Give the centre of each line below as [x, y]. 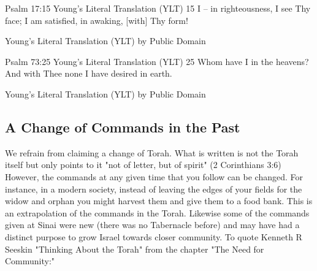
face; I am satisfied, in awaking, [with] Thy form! [97, 20]
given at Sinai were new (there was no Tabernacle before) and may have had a [152, 225]
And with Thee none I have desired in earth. [89, 73]
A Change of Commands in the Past [123, 127]
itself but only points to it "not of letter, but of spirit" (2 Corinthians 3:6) [143, 165]
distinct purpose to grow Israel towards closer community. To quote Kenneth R [154, 236]
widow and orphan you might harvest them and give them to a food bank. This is [159, 201]
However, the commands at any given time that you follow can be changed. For [154, 176]
